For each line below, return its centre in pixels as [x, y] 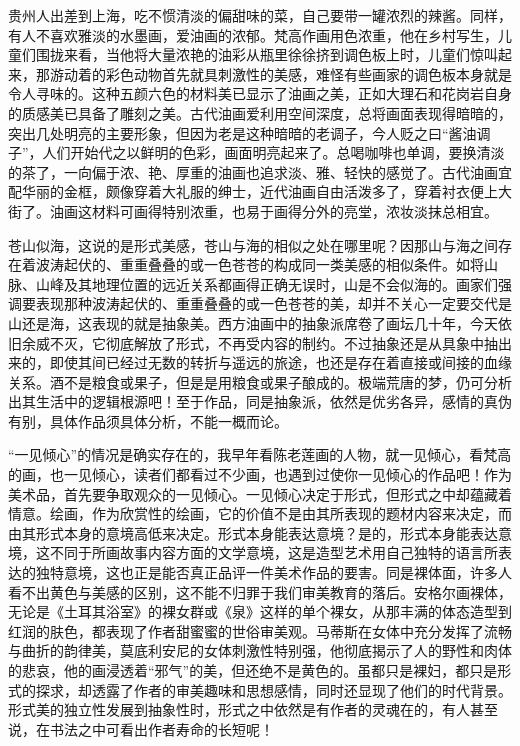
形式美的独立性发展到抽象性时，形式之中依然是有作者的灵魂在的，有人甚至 [253, 709]
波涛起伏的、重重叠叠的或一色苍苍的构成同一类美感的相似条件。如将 [259, 264]
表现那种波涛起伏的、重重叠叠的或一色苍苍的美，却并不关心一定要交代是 [273, 303]
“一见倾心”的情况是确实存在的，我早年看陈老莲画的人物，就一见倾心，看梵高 [260, 454]
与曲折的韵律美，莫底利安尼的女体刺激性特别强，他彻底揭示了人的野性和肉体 [260, 650]
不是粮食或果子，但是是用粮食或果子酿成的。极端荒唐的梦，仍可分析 [287, 381]
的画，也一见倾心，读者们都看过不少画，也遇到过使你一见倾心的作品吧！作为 [260, 474]
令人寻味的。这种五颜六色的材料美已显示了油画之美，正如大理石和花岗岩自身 [260, 93]
